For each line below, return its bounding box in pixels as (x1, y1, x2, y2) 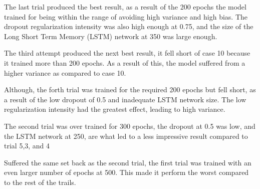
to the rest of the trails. (4, 176, 76, 187)
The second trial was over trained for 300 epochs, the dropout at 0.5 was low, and (4, 120, 255, 131)
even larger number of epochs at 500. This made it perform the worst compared (4, 167, 249, 177)
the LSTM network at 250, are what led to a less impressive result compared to (4, 130, 248, 141)
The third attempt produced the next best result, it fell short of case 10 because (4, 48, 250, 58)
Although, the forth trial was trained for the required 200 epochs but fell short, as (4, 84, 256, 95)
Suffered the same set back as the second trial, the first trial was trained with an (4, 157, 251, 167)
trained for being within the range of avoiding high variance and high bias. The (4, 11, 248, 22)
